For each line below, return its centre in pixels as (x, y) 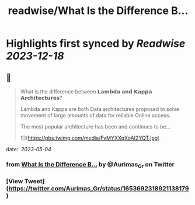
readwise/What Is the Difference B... (98, 11)
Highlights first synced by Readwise (96, 44)
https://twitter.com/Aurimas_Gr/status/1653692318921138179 (99, 189)
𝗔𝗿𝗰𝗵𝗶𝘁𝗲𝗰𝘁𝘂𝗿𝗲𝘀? (41, 98)
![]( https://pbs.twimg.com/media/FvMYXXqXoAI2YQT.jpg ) (90, 138)
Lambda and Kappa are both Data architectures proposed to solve (100, 109)
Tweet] (34, 181)
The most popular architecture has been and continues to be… (95, 126)
